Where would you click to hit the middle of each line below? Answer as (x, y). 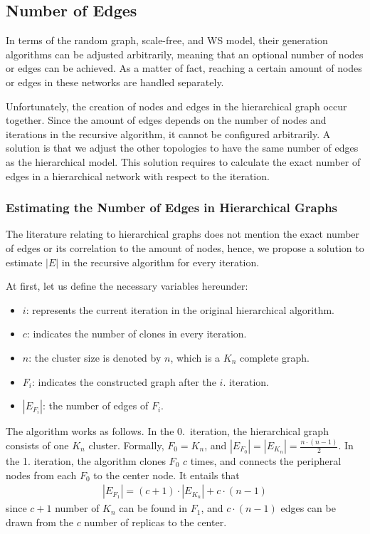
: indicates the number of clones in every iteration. (137, 334)
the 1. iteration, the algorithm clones (86, 461)
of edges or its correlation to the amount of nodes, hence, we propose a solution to (185, 247)
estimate (24, 262)
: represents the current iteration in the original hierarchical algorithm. (180, 309)
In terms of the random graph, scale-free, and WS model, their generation (167, 40)
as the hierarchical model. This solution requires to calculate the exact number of (183, 161)
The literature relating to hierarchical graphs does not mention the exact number (183, 234)
